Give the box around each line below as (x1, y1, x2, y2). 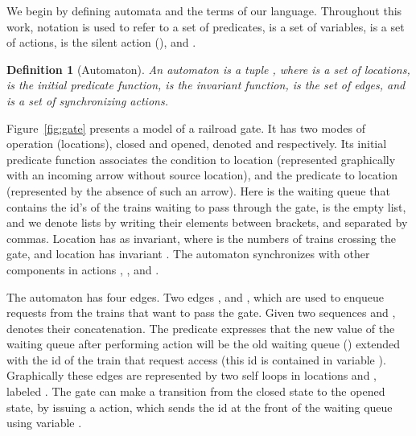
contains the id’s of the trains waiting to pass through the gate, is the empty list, (6, 198, 406, 215)
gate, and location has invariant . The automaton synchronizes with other (6, 245, 370, 262)
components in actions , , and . (6, 261, 159, 278)
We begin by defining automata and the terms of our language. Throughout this (6, 2, 402, 19)
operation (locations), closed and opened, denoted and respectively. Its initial (6, 135, 387, 152)
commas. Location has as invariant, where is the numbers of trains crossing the (6, 229, 396, 246)
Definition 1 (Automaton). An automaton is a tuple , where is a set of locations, (6, 60, 410, 77)
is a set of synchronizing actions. (6, 92, 168, 109)
